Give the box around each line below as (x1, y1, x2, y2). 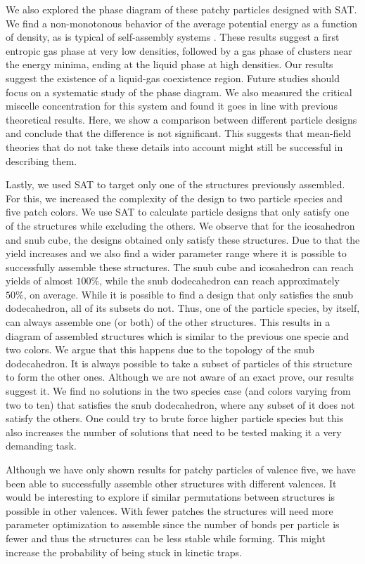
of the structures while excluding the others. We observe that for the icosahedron (6, 218, 355, 232)
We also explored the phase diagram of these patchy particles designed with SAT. (6, 2, 357, 16)
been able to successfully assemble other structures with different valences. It (6, 476, 337, 490)
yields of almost (6, 273, 73, 288)
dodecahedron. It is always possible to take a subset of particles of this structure (6, 355, 352, 370)
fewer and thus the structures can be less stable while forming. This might (6, 530, 326, 545)
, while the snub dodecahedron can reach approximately (99, 273, 340, 288)
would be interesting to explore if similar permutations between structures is (6, 490, 335, 504)
